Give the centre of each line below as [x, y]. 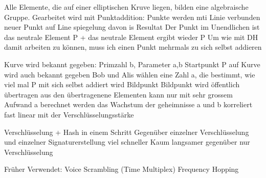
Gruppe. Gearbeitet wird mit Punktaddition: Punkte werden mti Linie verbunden [132, 17]
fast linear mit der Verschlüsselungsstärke [69, 114]
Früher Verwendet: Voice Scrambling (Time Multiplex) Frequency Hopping [121, 169]
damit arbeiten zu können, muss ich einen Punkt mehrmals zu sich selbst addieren [133, 47]
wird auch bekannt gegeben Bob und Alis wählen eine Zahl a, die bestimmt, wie [130, 74]
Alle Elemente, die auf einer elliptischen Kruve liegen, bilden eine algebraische [126, 7]
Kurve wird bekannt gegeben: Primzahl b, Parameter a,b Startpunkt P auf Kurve [132, 64]
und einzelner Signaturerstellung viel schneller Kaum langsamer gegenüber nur [127, 142]
